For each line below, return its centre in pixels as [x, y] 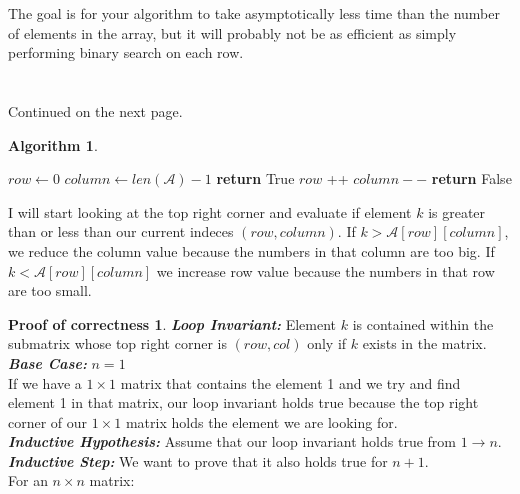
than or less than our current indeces [121, 231]
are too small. [50, 290]
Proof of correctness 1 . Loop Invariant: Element [172, 323]
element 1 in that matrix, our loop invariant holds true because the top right [243, 402]
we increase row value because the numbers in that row [325, 270]
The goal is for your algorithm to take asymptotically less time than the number [254, 13]
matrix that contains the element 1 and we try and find [290, 382]
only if [327, 343]
